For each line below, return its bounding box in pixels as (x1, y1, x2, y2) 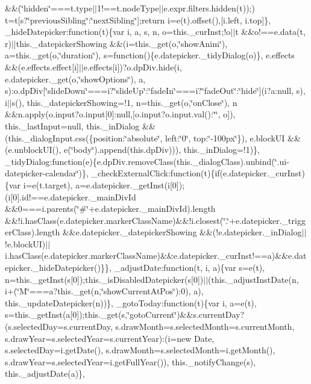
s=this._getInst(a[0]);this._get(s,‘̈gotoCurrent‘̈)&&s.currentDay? (5, 308, 245, 321)
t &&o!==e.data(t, (235, 25, 306, 38)
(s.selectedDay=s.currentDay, (5, 320, 113, 333)
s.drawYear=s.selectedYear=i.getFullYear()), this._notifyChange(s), (5, 355, 256, 368)
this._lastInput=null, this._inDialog (5, 119, 140, 132)
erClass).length (5, 226, 60, 238)
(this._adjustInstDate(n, (208, 273, 299, 285)
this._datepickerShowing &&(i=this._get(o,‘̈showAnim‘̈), (16, 37, 228, 49)
